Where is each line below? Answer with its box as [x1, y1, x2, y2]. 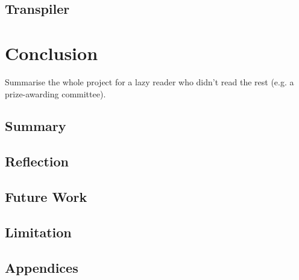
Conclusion [5, 40, 98, 65]
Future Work [5, 187, 87, 206]
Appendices [5, 258, 78, 276]
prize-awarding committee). [5, 87, 106, 100]
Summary [5, 117, 66, 135]
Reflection [5, 152, 69, 171]
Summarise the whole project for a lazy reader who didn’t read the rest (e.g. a [5, 75, 294, 88]
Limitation [5, 222, 72, 241]
